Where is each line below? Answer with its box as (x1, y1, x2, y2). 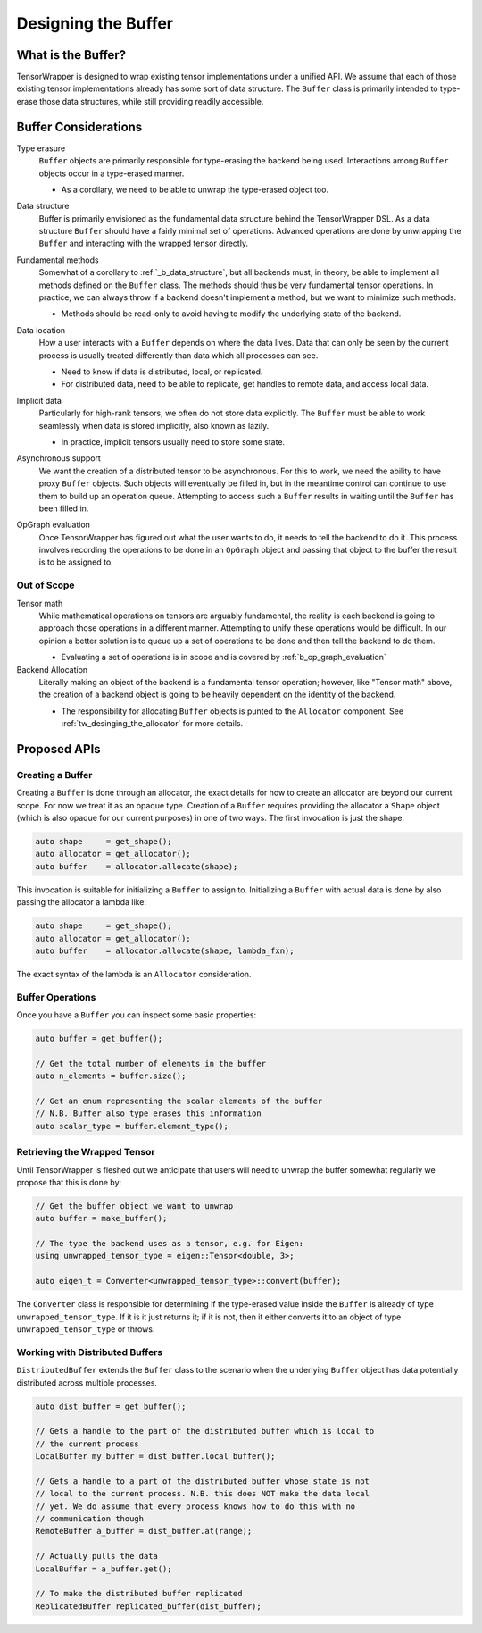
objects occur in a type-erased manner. (38, 168, 185, 179)
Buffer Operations (16, 991, 96, 1003)
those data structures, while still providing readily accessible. (38, 96, 264, 106)
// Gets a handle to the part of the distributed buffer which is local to (35, 1426, 375, 1436)
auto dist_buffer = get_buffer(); (35, 1401, 187, 1411)
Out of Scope (16, 579, 75, 591)
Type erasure (16, 143, 66, 154)
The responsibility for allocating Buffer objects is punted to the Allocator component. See (61, 706, 404, 716)
